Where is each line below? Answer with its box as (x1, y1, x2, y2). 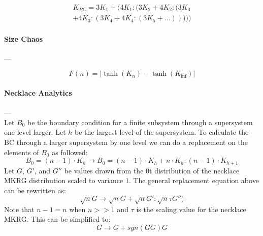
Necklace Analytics (4, 87, 72, 98)
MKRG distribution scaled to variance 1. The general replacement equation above (4, 175, 259, 186)
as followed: (52, 146, 88, 157)
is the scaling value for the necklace (136, 203, 246, 214)
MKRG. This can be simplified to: (4, 214, 111, 224)
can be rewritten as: (4, 185, 66, 195)
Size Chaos (4, 33, 43, 44)
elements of (4, 146, 39, 157)
